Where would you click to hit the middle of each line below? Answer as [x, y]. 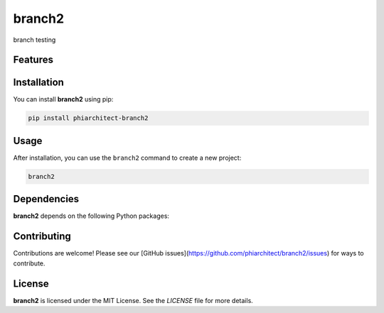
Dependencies [46, 199]
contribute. [29, 263]
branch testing [34, 40]
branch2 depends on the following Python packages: [91, 216]
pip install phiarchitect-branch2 [88, 118]
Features [33, 60]
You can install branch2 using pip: [63, 99]
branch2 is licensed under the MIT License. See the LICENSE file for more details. [133, 300]
